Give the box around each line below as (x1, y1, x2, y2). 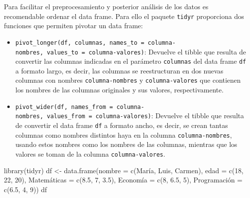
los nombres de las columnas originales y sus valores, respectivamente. (15, 85, 224, 95)
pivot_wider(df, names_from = (15, 103, 113, 110)
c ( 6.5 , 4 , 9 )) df (4, 184, 47, 194)
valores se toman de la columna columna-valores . (15, 148, 165, 159)
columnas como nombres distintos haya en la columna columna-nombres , (15, 129, 232, 140)
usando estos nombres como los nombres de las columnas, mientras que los (15, 139, 237, 149)
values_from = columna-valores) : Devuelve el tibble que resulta (47, 110, 244, 121)
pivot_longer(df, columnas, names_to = (15, 39, 144, 46)
